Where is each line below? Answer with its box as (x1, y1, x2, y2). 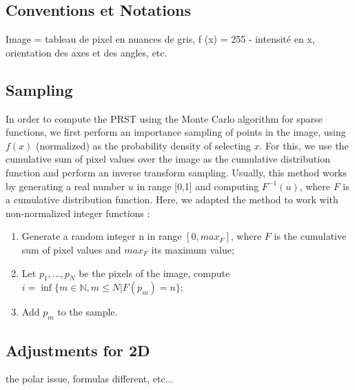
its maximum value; (151, 242, 234, 256)
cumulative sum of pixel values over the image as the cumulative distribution (6, 152, 330, 166)
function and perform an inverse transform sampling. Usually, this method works (6, 165, 347, 179)
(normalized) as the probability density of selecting (36, 138, 251, 152)
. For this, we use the (259, 138, 349, 152)
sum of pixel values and (21, 242, 121, 256)
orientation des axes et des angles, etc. (6, 45, 168, 59)
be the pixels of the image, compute (79, 265, 230, 280)
